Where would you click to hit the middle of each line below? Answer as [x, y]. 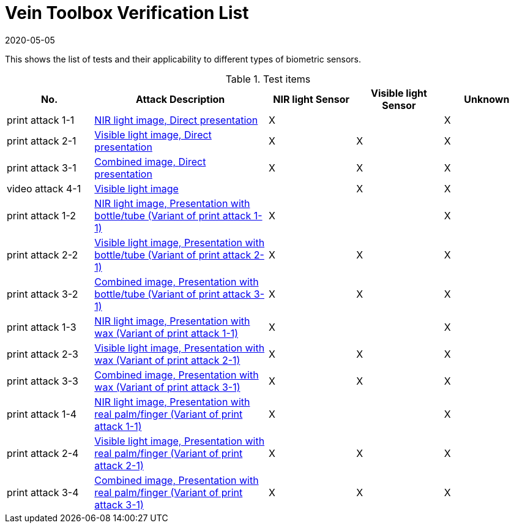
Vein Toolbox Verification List [127, 13]
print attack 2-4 [43, 453]
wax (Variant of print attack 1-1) [166, 333]
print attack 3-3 [43, 381]
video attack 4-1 [44, 188]
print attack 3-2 [43, 294]
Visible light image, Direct [153, 134]
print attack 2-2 [43, 255]
